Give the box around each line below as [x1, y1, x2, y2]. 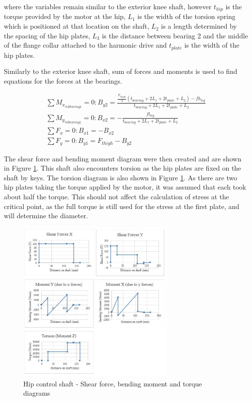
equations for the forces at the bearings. [4, 75, 122, 86]
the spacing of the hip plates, [4, 30, 90, 40]
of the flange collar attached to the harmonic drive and [4, 40, 167, 50]
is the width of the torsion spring [137, 11, 236, 21]
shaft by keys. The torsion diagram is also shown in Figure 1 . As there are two [4, 172, 237, 182]
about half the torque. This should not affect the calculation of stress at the [4, 192, 229, 202]
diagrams [23, 388, 50, 398]
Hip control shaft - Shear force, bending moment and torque [23, 378, 202, 388]
